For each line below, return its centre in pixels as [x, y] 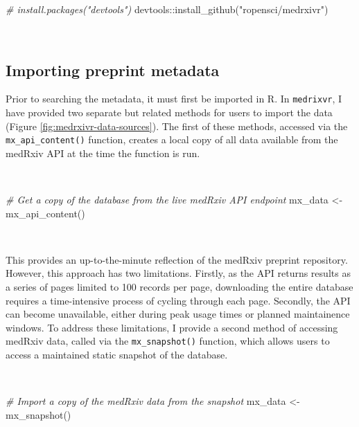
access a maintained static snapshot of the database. [117, 355]
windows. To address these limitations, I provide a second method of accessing [172, 327]
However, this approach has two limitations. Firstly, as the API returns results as [178, 273]
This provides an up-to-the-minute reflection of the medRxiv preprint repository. [177, 259]
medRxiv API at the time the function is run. [103, 153]
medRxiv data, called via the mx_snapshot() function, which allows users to [168, 341]
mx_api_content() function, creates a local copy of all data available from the [172, 139]
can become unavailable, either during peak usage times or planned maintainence [178, 314]
